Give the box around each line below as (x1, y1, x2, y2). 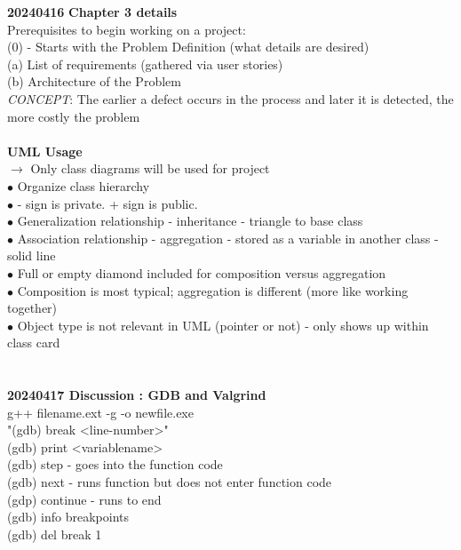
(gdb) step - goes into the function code (7, 455, 223, 474)
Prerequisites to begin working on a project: (7, 20, 246, 38)
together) (7, 299, 58, 317)
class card (7, 333, 60, 352)
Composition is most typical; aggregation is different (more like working (17, 281, 409, 299)
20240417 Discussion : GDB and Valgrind (7, 386, 266, 404)
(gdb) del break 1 (7, 524, 102, 543)
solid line (7, 246, 56, 265)
